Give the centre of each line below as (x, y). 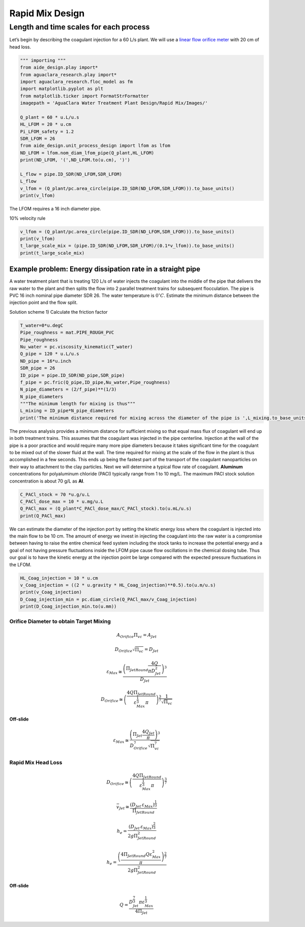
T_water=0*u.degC (42, 325)
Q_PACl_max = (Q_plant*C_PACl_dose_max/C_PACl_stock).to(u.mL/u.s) (106, 509)
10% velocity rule (27, 218)
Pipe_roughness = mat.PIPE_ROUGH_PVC (67, 333)
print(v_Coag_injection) (51, 592)
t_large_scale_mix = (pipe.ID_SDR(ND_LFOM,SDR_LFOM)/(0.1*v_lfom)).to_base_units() (127, 246)
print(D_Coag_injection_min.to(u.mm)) (68, 607)
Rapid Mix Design (47, 13)
